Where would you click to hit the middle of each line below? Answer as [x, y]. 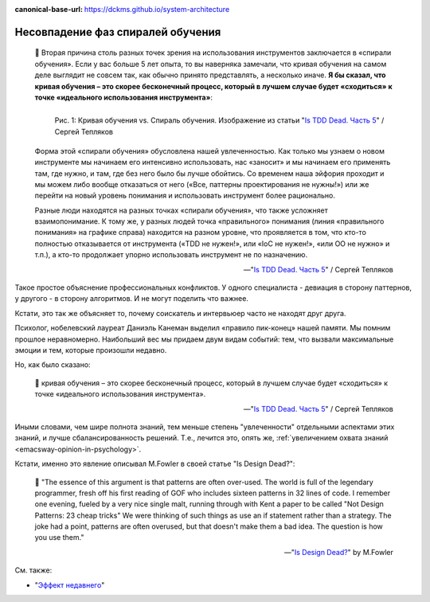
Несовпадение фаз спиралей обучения [118, 32]
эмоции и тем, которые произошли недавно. [91, 350]
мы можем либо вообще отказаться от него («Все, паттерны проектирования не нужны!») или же [202, 184]
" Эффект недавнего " [70, 584]
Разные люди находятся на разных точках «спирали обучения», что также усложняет [181, 210]
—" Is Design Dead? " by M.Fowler [338, 552]
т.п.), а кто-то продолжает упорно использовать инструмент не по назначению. [171, 255]
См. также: [33, 570]
